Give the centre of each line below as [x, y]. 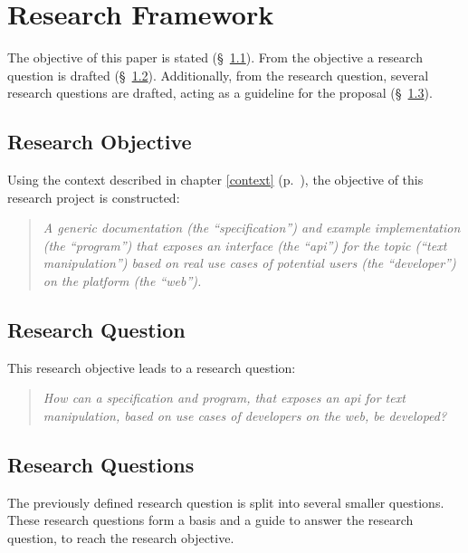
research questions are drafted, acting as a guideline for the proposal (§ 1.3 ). [220, 93]
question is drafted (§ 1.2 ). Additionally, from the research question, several [218, 75]
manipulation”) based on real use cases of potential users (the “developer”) [249, 263]
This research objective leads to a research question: [152, 367]
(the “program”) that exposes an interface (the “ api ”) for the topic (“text [245, 245]
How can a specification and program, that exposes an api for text [224, 398]
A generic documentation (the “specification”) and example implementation [252, 228]
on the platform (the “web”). [122, 281]
